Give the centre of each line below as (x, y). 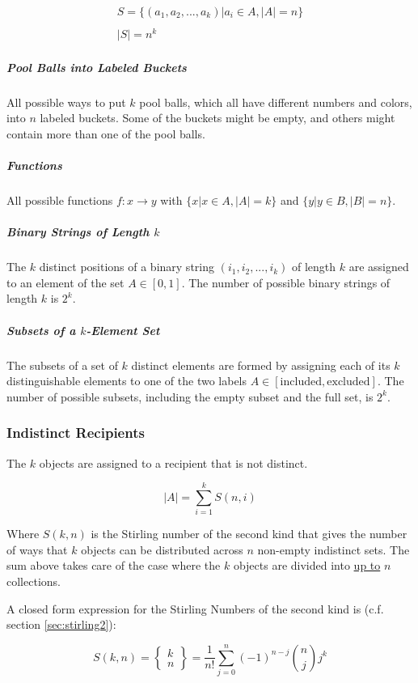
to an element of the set (65, 282)
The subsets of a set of (62, 365)
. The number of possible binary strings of (286, 282)
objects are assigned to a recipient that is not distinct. (173, 462)
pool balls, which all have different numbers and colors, (276, 102)
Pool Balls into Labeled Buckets (97, 67)
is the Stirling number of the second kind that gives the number (249, 534)
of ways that (37, 549)
